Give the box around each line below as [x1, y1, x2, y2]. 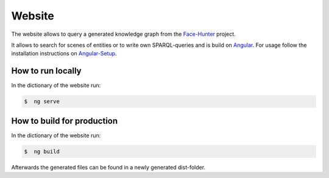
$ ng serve [24, 98, 60, 105]
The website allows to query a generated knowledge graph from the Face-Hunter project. [11, 30, 236, 38]
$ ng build [24, 148, 60, 155]
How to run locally [11, 66, 82, 76]
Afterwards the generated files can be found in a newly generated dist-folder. [11, 163, 206, 171]
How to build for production [11, 115, 118, 126]
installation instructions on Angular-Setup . [11, 50, 117, 57]
